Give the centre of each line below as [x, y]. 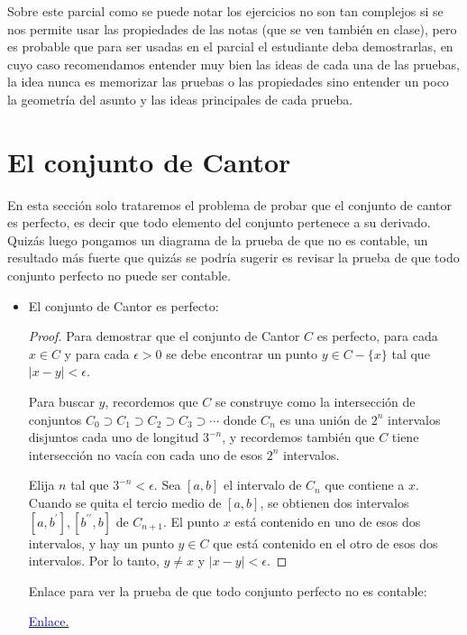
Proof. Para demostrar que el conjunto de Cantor [164, 336]
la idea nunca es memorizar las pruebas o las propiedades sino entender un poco [228, 82]
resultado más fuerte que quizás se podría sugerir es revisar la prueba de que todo [233, 258]
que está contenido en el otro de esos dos [325, 543]
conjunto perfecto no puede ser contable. [119, 276]
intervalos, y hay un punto [101, 543]
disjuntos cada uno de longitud [114, 437]
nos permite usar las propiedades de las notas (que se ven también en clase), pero [232, 28]
